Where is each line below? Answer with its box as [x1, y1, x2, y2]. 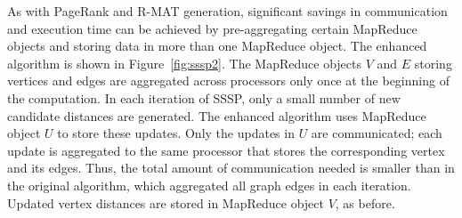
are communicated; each [311, 124, 442, 142]
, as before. [335, 193, 395, 212]
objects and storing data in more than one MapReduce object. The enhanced [7, 36, 427, 55]
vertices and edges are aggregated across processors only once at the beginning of [7, 71, 450, 90]
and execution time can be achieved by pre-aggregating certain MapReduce [7, 19, 417, 37]
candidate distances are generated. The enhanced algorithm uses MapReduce [7, 106, 426, 125]
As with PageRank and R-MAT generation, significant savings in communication [7, 2, 448, 20]
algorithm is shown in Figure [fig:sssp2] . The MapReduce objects [7, 53, 361, 72]
